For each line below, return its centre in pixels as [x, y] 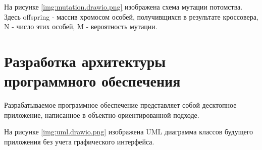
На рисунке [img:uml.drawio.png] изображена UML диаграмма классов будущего [129, 132]
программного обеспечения [92, 81]
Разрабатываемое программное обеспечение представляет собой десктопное [120, 105]
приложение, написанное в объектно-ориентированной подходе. [102, 115]
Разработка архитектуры [85, 61]
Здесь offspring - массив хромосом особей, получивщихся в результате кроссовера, [131, 16]
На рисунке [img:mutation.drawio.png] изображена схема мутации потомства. [123, 7]
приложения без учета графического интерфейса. [79, 141]
